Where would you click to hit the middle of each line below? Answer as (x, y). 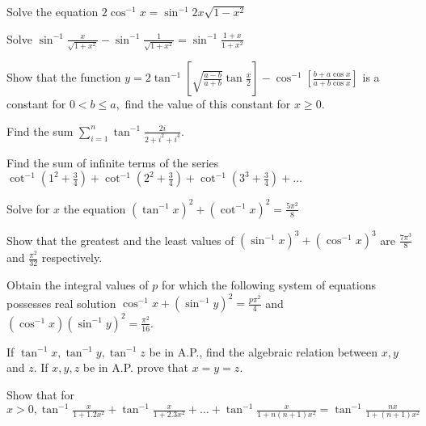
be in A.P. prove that (135, 367)
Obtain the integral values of (78, 285)
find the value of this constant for (208, 104)
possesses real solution (61, 303)
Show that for (41, 394)
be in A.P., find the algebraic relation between (264, 351)
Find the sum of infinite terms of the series (113, 162)
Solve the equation (53, 11)
